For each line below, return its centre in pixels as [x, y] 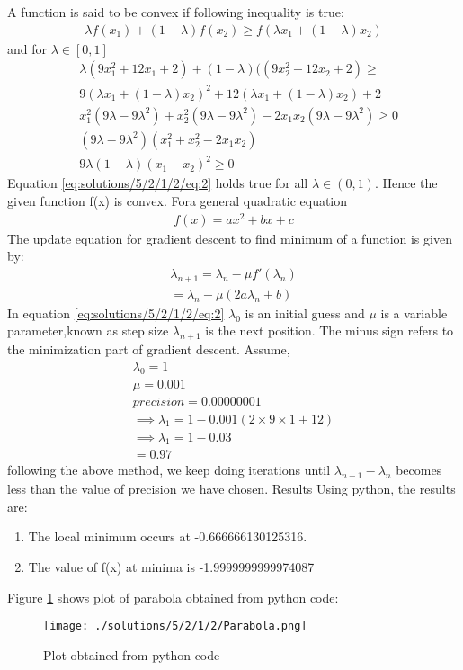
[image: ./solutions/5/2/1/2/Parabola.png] [175, 626]
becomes [419, 470]
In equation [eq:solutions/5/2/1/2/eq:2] [116, 313]
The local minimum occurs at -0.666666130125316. [168, 536]
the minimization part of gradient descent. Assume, [149, 349]
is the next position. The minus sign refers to [329, 331]
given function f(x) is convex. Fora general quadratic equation [178, 200]
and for [27, 48]
